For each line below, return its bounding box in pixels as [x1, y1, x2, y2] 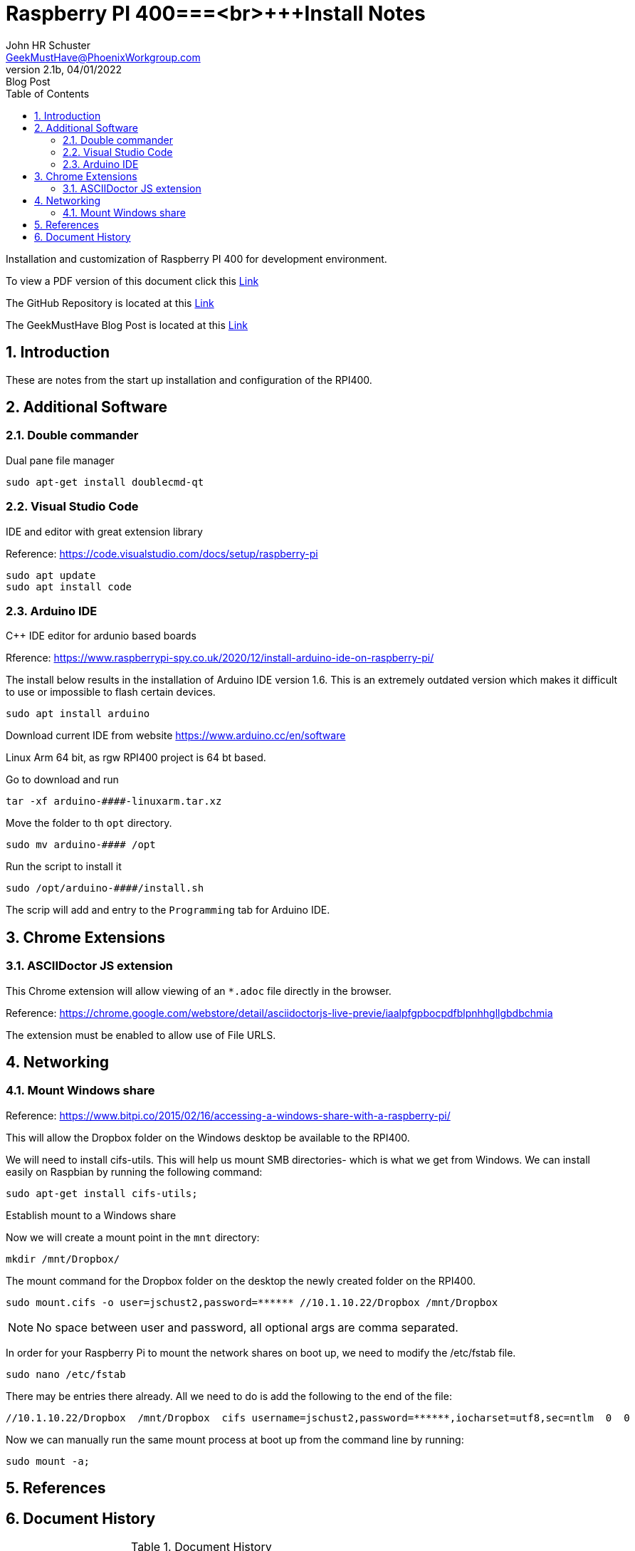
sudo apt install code [6, 580, 132, 592]
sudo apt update [6, 569, 96, 581]
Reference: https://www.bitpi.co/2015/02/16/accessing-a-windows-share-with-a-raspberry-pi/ [6, 1109, 451, 1122]
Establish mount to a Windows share [6, 1208, 177, 1221]
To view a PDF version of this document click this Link [6, 274, 259, 287]
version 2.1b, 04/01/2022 [6, 63, 122, 75]
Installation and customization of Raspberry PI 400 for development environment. [6, 252, 387, 265]
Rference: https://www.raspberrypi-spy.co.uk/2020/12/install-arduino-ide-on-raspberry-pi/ [6, 652, 434, 664]
